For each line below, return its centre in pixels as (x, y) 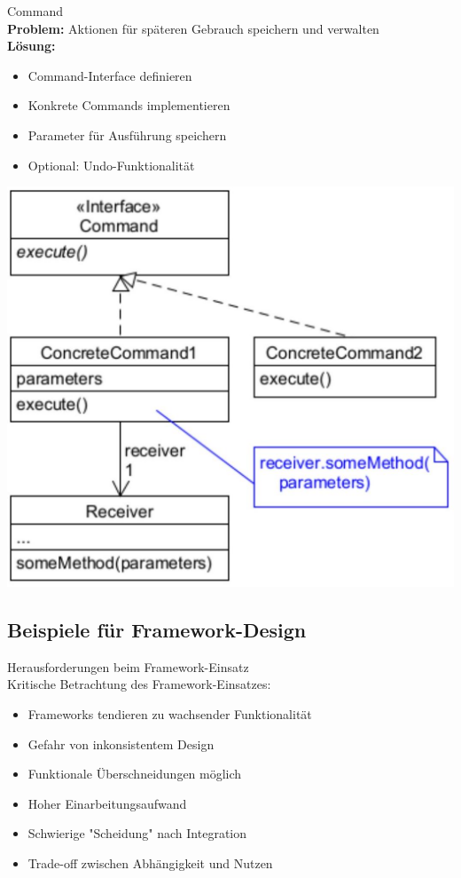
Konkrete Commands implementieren (129, 105)
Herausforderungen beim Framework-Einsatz (128, 666)
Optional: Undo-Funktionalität (111, 165)
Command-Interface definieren (110, 75)
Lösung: (31, 46)
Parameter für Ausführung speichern (127, 134)
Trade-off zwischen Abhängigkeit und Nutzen (150, 862)
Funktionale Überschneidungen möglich (135, 774)
